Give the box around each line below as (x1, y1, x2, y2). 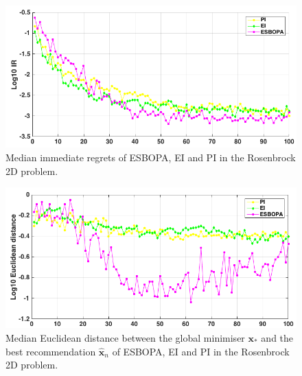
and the (261, 331, 294, 345)
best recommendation (5, 344, 96, 358)
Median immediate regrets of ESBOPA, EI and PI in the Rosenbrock (5, 150, 296, 165)
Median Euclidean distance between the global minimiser (5, 331, 245, 345)
